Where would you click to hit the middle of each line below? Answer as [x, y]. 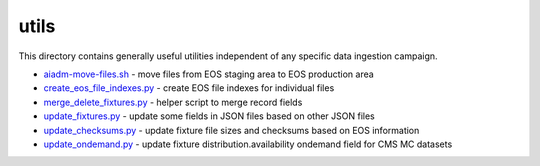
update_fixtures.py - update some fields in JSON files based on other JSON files [209, 116]
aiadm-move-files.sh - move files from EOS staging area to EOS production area [208, 74]
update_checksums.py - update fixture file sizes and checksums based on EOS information [231, 130]
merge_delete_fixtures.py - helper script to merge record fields [173, 102]
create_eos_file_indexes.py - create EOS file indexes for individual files [189, 88]
